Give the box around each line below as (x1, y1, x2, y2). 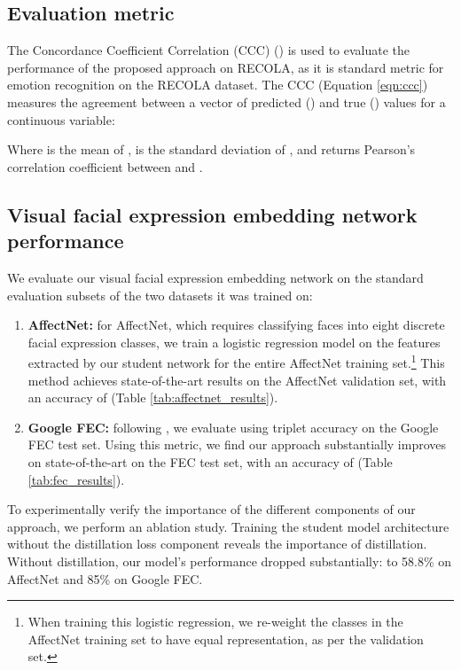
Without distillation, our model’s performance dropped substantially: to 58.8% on (7, 551, 452, 570)
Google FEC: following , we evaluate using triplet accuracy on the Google (27, 417, 439, 436)
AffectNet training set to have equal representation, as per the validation (27, 629, 424, 648)
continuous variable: (7, 110, 115, 129)
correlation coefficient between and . (7, 157, 203, 175)
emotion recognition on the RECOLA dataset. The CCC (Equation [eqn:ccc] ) (7, 75, 428, 94)
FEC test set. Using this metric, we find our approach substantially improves (27, 435, 447, 454)
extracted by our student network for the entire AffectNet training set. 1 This (27, 351, 445, 371)
